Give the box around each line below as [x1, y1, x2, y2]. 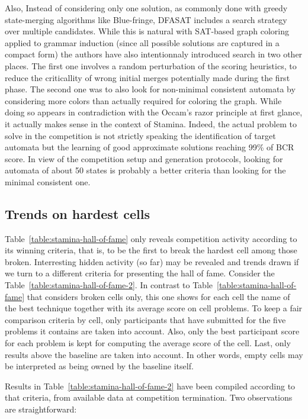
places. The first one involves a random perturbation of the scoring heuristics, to [5, 59, 297, 72]
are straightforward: [5, 403, 77, 415]
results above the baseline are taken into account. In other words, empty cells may [5, 348, 303, 360]
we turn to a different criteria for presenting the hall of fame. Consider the [5, 267, 275, 279]
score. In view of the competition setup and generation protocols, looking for [5, 152, 283, 165]
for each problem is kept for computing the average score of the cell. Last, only [5, 337, 291, 349]
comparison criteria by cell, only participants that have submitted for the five [5, 313, 286, 325]
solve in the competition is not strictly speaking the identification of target [5, 129, 276, 141]
